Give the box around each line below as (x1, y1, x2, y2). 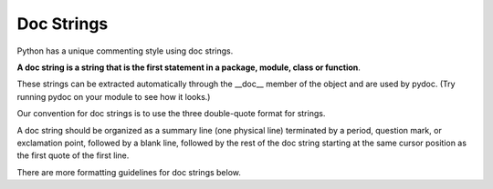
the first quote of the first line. (16, 150, 130, 161)
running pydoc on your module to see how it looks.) (16, 91, 211, 102)
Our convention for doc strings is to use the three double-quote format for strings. (16, 108, 326, 119)
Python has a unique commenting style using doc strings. (16, 45, 234, 56)
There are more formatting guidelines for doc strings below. (16, 166, 242, 177)
